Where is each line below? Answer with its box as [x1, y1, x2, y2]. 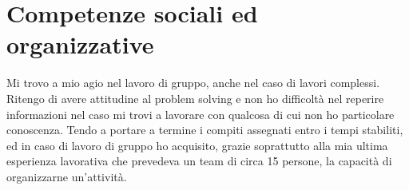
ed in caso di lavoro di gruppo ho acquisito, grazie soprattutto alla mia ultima [6, 137, 388, 153]
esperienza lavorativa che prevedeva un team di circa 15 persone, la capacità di [6, 152, 392, 169]
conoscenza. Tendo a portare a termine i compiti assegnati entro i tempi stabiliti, [6, 121, 403, 138]
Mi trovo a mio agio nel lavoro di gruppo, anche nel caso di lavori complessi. [6, 74, 380, 91]
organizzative [6, 28, 154, 61]
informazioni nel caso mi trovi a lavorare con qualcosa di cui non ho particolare [6, 105, 395, 122]
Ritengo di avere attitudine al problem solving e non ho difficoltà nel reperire [6, 89, 384, 106]
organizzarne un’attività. [6, 168, 127, 184]
